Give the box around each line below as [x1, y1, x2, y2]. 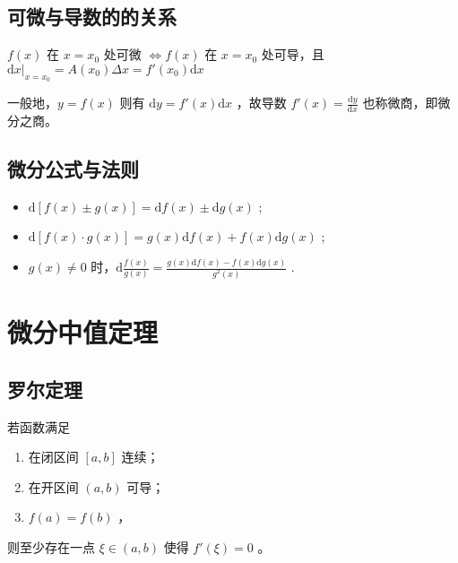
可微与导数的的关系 [7, 3, 177, 30]
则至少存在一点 [7, 538, 95, 557]
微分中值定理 [7, 314, 159, 351]
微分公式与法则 [7, 154, 139, 182]
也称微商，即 [362, 93, 438, 111]
